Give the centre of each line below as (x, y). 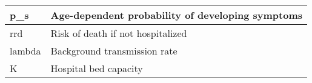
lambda (25, 51)
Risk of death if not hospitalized (119, 33)
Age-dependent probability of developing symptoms (177, 15)
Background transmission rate (114, 51)
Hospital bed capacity (97, 68)
